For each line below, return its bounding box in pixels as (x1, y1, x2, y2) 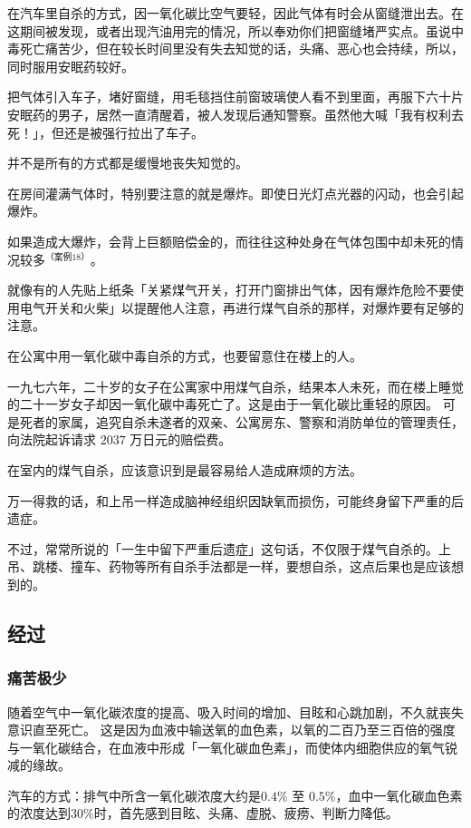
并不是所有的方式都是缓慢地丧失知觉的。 (7, 153, 248, 172)
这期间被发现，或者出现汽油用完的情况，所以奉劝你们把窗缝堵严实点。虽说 (7, 21, 451, 40)
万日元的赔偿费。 (130, 430, 232, 449)
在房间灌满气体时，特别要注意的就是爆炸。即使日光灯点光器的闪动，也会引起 (7, 183, 464, 202)
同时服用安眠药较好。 (7, 56, 134, 75)
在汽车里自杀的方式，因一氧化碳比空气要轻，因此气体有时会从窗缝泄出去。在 (7, 4, 464, 22)
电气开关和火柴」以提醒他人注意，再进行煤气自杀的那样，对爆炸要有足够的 (19, 297, 464, 317)
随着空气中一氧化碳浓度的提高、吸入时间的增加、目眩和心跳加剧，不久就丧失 (7, 702, 464, 721)
